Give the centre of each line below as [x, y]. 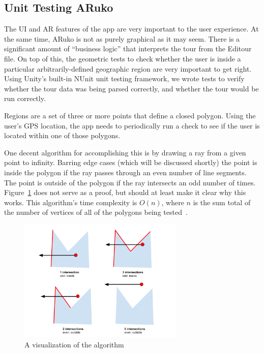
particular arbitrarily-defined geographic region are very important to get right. [128, 68]
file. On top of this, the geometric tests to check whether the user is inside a [123, 58]
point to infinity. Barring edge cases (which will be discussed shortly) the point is [131, 162]
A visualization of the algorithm [74, 345]
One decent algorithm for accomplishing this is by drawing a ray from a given [125, 152]
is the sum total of [222, 202]
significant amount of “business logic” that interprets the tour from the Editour [128, 49]
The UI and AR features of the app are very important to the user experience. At [131, 29]
